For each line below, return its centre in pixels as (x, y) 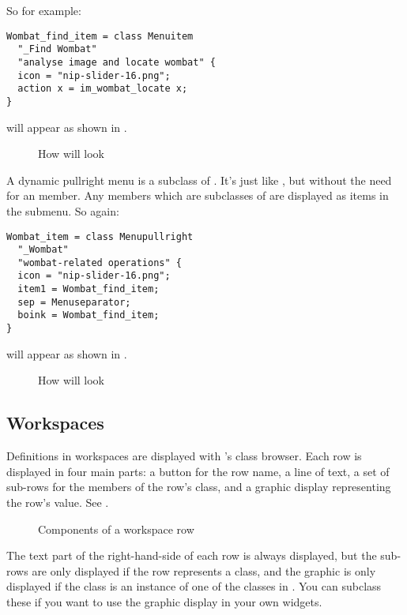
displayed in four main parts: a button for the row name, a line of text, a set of (198, 471)
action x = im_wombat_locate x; (103, 89)
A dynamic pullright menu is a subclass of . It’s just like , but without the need (199, 180)
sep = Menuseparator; (74, 302)
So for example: (44, 10)
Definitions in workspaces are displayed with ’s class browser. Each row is (184, 456)
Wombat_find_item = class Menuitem (100, 36)
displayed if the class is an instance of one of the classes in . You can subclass (194, 586)
